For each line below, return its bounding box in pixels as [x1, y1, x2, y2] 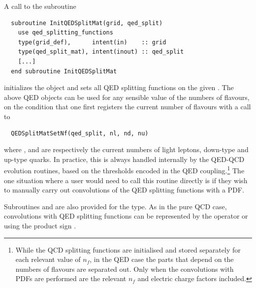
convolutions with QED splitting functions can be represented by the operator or [4, 211, 248, 221]
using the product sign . [4, 220, 76, 230]
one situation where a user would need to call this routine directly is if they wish [4, 175, 248, 185]
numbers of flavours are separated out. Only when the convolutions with [15, 263, 234, 274]
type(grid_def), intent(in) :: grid [18, 38, 166, 46]
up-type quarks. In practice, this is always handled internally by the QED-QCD [4, 154, 245, 164]
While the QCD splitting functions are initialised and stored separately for [15, 244, 241, 255]
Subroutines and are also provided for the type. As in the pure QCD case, [4, 201, 227, 211]
